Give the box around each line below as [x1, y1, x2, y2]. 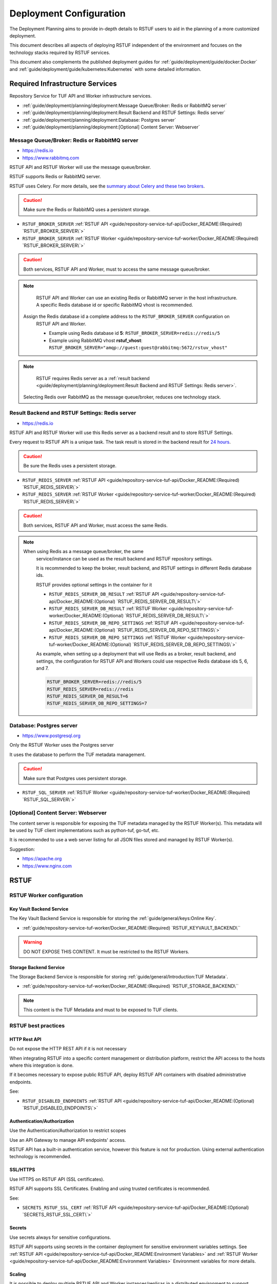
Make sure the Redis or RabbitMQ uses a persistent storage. [23, 206, 151, 213]
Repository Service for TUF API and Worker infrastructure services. [9, 93, 152, 99]
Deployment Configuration [9, 8, 126, 19]
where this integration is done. [9, 1062, 74, 1068]
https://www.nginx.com [22, 863, 72, 869]
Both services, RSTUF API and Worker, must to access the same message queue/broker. [23, 266, 210, 272]
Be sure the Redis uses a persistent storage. [23, 463, 116, 469]
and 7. [36, 665, 49, 671]
